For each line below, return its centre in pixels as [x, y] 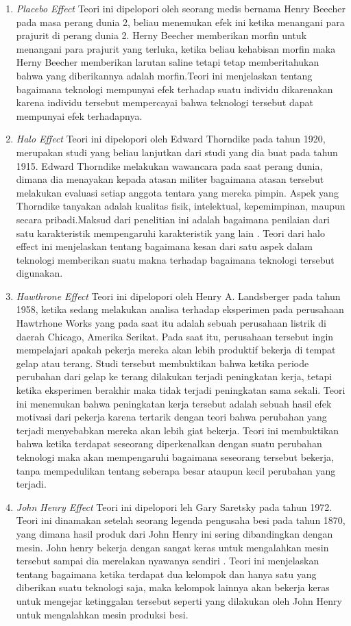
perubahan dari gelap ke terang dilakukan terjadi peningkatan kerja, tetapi [174, 376]
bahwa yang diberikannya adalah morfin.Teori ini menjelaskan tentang [164, 75]
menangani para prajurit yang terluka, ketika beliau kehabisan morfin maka [176, 48]
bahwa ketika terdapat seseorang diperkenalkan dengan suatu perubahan [169, 443]
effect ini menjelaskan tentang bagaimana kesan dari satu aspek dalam [164, 246]
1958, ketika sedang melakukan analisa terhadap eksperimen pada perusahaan [180, 309]
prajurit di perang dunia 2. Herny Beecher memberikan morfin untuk [161, 35]
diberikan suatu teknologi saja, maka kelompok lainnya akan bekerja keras [173, 587]
